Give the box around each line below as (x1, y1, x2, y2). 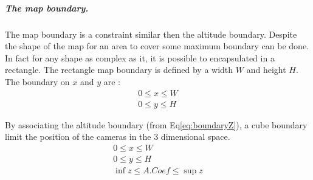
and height (246, 63, 286, 76)
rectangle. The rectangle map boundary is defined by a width (5, 63, 233, 76)
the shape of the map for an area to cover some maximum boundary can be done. (5, 40, 309, 52)
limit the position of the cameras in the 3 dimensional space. (5, 130, 230, 143)
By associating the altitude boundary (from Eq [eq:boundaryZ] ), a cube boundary (5, 118, 308, 131)
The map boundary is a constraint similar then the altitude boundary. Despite (5, 27, 297, 40)
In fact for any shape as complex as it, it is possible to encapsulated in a (5, 51, 275, 64)
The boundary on (5, 75, 70, 88)
